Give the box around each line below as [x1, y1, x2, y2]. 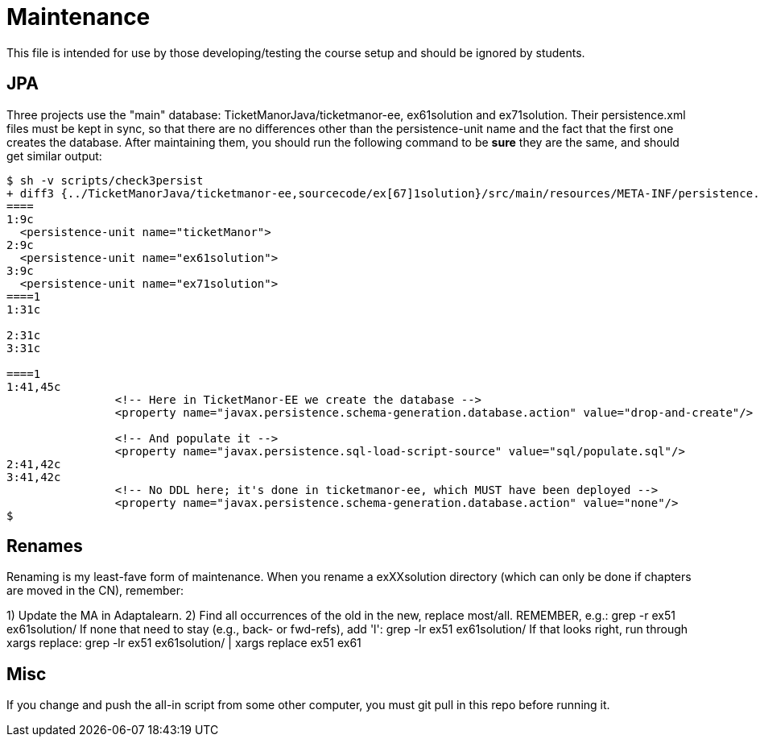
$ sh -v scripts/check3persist [6, 173, 204, 187]
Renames [6, 536, 83, 557]
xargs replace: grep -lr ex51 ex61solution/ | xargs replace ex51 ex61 [6, 636, 361, 650]
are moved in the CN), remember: [6, 583, 184, 598]
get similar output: [6, 148, 102, 163]
